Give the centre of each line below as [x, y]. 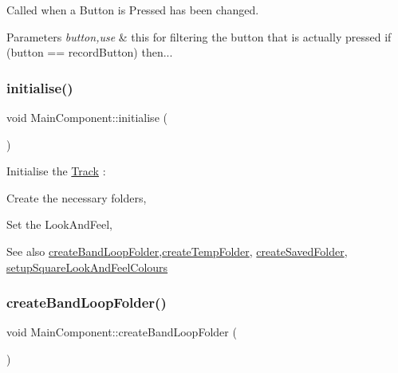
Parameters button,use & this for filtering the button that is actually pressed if [199, 36]
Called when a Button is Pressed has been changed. [133, 10]
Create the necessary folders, [77, 197]
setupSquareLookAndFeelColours [87, 267]
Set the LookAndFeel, [60, 224]
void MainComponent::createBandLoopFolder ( [122, 332]
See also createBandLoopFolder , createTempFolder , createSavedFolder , [177, 251]
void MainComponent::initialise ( [87, 117]
